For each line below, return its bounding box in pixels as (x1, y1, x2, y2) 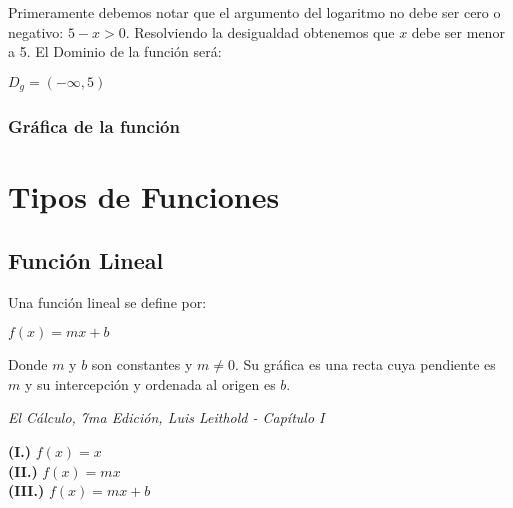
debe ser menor (411, 21, 505, 42)
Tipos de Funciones (8, 176, 280, 217)
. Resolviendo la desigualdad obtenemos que (125, 21, 395, 42)
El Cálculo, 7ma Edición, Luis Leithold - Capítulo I (8, 407, 325, 428)
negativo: (8, 21, 64, 42)
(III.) (8, 480, 45, 501)
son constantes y (91, 354, 193, 375)
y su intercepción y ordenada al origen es (24, 373, 276, 394)
